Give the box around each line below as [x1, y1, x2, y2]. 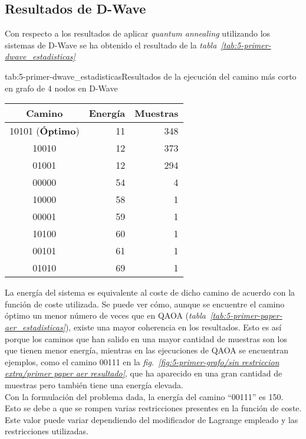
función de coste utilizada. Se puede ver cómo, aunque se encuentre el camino [5, 297, 285, 310]
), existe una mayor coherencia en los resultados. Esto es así [65, 320, 282, 333]
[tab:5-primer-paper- [210, 309, 282, 322]
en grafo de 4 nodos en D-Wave [5, 81, 118, 94]
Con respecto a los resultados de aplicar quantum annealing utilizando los [5, 27, 271, 40]
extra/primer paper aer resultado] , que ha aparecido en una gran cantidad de [5, 367, 282, 379]
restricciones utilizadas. [5, 425, 88, 437]
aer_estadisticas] [5, 320, 65, 333]
